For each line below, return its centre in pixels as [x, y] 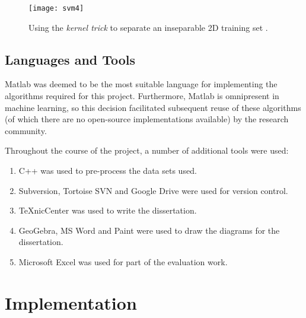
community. [26, 130]
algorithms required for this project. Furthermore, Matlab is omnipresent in [142, 96]
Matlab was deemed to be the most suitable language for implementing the [141, 84]
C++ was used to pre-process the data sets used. [108, 171]
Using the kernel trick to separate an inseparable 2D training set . [148, 27]
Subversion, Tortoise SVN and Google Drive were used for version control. [153, 190]
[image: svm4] [56, 8]
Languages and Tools [70, 59]
